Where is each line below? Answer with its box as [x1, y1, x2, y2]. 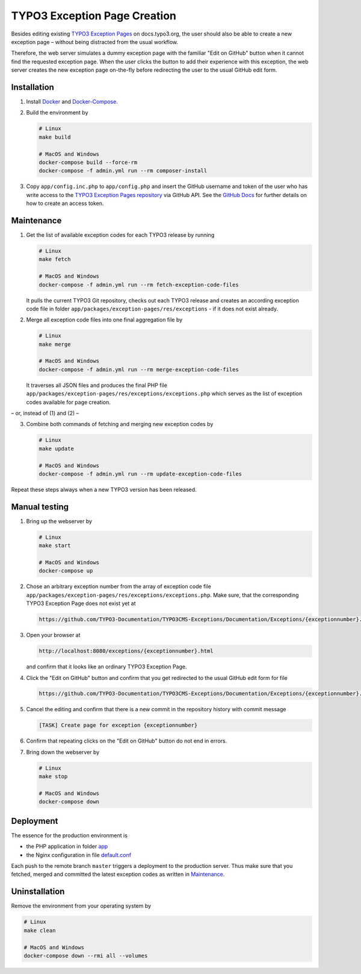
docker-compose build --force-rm [39, 159, 138, 166]
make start [39, 542, 71, 549]
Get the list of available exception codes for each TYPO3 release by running [26, 231, 215, 239]
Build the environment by [26, 109, 88, 116]
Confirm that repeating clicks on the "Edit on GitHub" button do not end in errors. [26, 737, 227, 744]
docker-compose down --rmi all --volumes [23, 952, 148, 959]
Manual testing [11, 501, 69, 512]
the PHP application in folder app [26, 843, 108, 850]
